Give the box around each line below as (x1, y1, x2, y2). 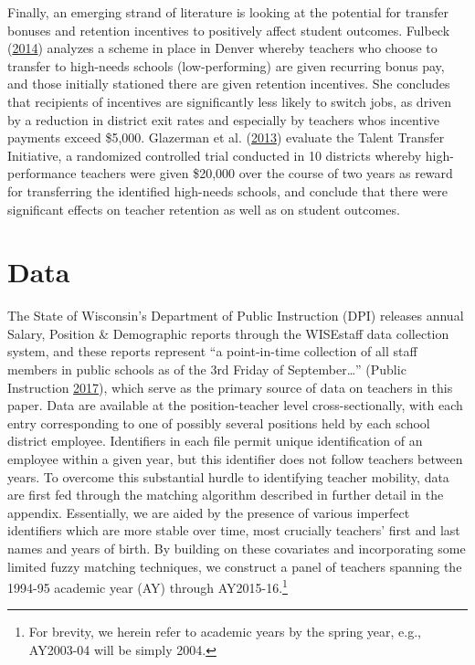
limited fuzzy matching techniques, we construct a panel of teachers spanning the (7, 556, 462, 575)
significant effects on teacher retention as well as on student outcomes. (7, 199, 400, 218)
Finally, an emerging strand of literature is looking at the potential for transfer (7, 3, 449, 21)
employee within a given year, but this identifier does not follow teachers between (7, 449, 463, 468)
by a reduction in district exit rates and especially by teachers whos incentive (7, 110, 440, 129)
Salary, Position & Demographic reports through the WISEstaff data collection (7, 323, 449, 343)
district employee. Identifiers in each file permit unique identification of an (7, 431, 423, 450)
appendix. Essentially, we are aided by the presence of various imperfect (7, 502, 410, 522)
